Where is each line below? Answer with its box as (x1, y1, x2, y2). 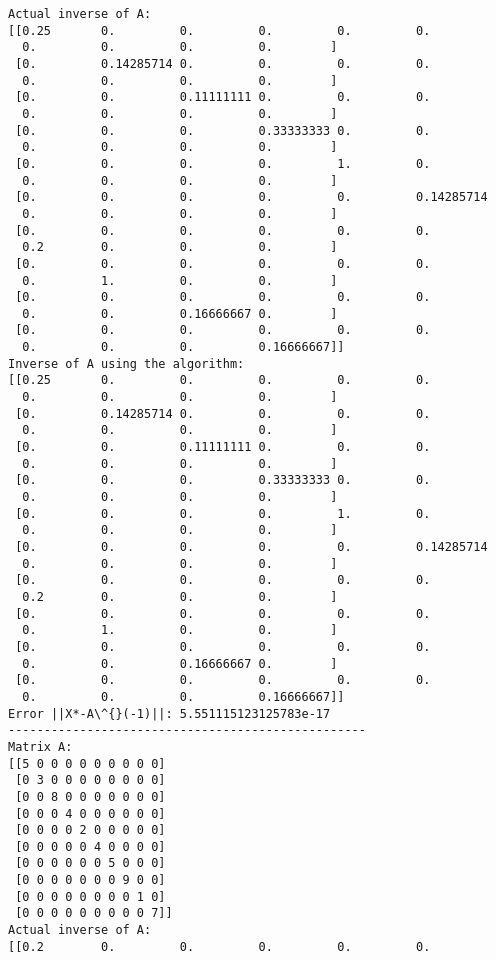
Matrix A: (8, 739, 73, 754)
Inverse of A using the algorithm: (8, 356, 245, 371)
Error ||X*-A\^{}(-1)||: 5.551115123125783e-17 (8, 706, 331, 721)
